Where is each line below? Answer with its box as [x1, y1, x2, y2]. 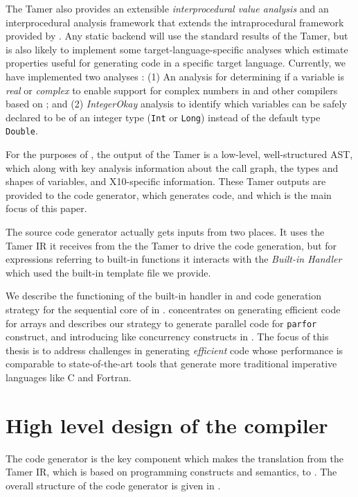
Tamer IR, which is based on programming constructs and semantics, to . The [6, 464, 337, 479]
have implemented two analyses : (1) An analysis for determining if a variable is [6, 69, 344, 83]
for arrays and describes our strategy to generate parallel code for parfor [6, 315, 317, 330]
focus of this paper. [6, 201, 87, 216]
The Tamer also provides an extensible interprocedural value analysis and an [6, 1, 329, 15]
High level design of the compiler [6, 410, 328, 439]
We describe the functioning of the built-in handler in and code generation [6, 288, 322, 303]
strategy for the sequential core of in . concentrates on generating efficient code [6, 302, 341, 316]
